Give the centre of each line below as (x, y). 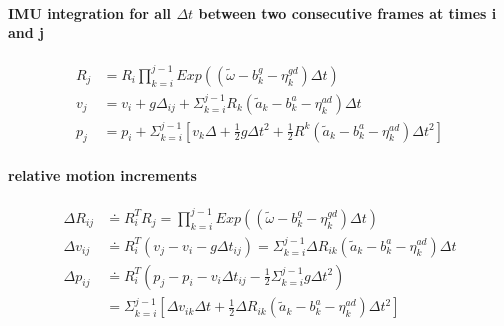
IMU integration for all (90, 12)
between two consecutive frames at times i (347, 12)
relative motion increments (102, 175)
